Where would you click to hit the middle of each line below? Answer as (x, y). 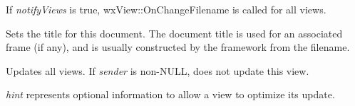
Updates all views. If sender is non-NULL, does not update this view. (158, 70)
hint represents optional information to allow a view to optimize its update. (170, 94)
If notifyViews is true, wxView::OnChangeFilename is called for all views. (166, 9)
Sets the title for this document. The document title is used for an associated (174, 33)
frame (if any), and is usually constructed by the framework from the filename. (178, 47)
